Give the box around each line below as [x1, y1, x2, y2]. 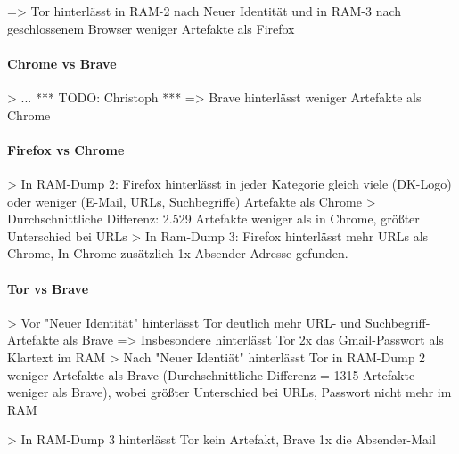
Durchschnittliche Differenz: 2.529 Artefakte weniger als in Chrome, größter [7, 209, 420, 228]
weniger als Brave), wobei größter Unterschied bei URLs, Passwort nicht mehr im [7, 383, 452, 401]
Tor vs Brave [7, 279, 89, 297]
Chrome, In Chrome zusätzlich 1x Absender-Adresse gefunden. [7, 244, 348, 263]
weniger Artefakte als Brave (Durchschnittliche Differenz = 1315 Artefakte [7, 365, 415, 384]
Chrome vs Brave [7, 53, 117, 72]
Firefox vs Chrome [7, 140, 125, 158]
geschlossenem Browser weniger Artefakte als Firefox [7, 19, 295, 37]
